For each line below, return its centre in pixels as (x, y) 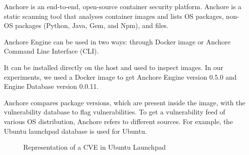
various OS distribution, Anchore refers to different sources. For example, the (118, 121)
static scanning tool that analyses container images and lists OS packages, (114, 16)
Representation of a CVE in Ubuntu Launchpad (94, 147)
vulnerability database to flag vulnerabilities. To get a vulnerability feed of (115, 112)
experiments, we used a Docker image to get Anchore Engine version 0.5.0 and (120, 77)
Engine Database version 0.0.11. (51, 86)
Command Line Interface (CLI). (51, 51)
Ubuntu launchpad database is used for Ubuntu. (76, 131)
